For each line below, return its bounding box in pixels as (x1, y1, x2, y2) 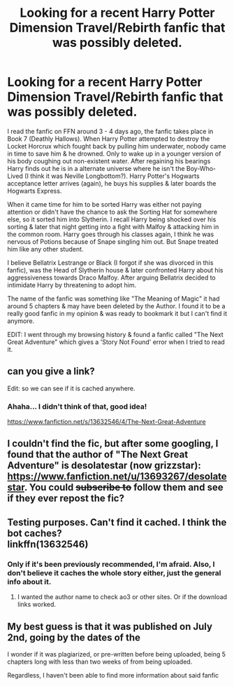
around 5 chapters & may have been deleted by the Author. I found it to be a (7, 301, 226, 310)
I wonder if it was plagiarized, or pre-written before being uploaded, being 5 (7, 650, 226, 658)
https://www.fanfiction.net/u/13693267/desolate (7, 471, 227, 483)
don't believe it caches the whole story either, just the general (7, 568, 221, 577)
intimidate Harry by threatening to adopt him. (7, 280, 137, 289)
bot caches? (7, 527, 62, 539)
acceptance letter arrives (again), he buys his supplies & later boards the (7, 179, 217, 187)
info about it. (7, 577, 52, 586)
